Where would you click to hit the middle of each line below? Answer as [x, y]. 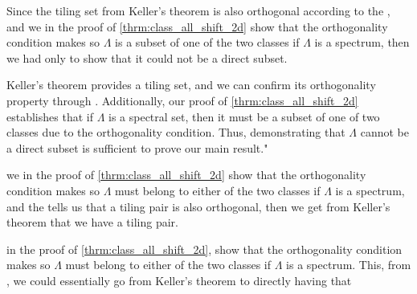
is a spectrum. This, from [349, 265]
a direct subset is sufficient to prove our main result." [137, 147]
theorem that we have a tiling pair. [92, 222]
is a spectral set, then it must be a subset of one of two [244, 116]
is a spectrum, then [362, 42]
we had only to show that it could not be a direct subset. [147, 57]
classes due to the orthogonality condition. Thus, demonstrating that [176, 132]
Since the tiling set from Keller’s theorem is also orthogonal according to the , [198, 10]
